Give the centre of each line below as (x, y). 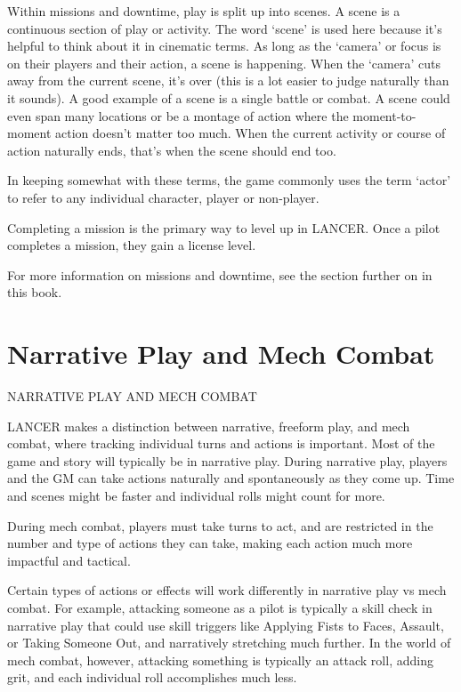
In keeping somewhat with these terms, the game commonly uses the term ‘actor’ (229, 180)
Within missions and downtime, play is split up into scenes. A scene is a (204, 11)
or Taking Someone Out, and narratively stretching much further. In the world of (229, 643)
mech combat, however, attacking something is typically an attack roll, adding (220, 660)
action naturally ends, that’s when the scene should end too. (172, 150)
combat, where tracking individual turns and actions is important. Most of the (221, 443)
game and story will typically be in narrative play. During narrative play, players (227, 460)
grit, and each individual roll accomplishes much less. (152, 677)
